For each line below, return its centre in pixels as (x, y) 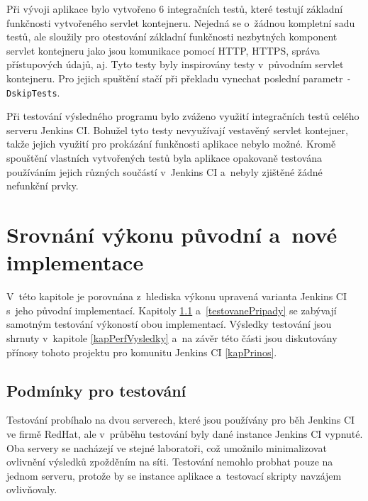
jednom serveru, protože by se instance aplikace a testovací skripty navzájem (174, 475)
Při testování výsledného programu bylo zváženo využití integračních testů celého (183, 116)
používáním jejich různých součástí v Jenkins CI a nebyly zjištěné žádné (165, 171)
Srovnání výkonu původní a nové (172, 235)
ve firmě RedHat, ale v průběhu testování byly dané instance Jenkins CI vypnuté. (185, 433)
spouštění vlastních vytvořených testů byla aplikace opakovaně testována (164, 158)
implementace (75, 262)
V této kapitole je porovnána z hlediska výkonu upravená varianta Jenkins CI (177, 296)
